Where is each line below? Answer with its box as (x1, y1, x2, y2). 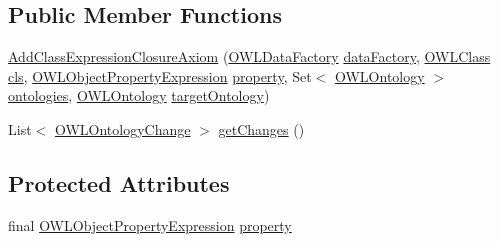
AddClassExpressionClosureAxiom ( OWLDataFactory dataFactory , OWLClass (8, 46, 491, 67)
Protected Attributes (8, 167, 230, 198)
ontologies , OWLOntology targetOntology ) (8, 85, 270, 106)
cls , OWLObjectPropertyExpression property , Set (8, 65, 312, 86)
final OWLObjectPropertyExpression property (8, 214, 292, 235)
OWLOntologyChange (54, 118, 191, 139)
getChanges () (218, 118, 305, 139)
